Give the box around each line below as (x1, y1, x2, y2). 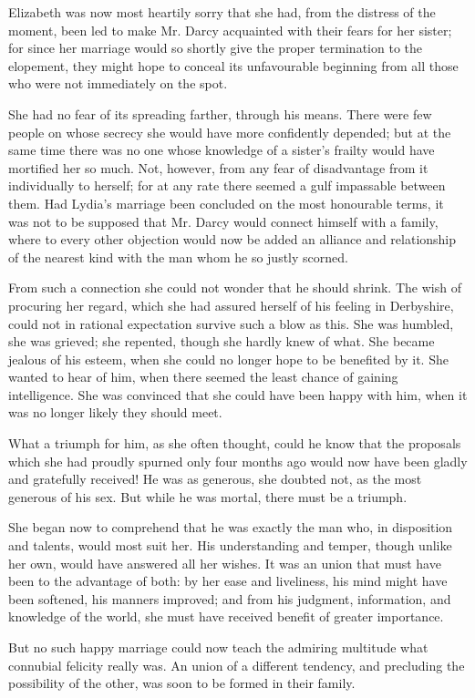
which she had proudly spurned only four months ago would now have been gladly (8, 451, 468, 470)
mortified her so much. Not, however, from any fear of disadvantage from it (8, 158, 429, 177)
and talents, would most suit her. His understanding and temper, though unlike (8, 536, 452, 555)
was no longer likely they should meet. (8, 403, 222, 422)
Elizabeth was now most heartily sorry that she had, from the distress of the (8, 3, 436, 21)
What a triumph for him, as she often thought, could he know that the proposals (8, 434, 461, 453)
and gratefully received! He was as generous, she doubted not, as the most (8, 469, 422, 488)
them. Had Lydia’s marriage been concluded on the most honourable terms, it (8, 193, 444, 212)
